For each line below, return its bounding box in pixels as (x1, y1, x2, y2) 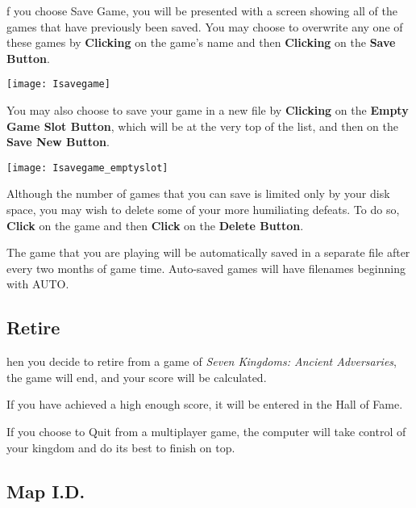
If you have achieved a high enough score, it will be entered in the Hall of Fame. (6, 396, 403, 413)
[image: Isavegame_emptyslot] (6, 162, 168, 174)
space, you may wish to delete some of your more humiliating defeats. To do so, (6, 201, 400, 218)
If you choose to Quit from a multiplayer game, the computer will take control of (6, 423, 406, 440)
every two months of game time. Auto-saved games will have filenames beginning (6, 259, 406, 276)
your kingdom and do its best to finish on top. (6, 439, 235, 456)
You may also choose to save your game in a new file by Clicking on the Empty (6, 102, 409, 119)
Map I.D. (6, 478, 85, 503)
